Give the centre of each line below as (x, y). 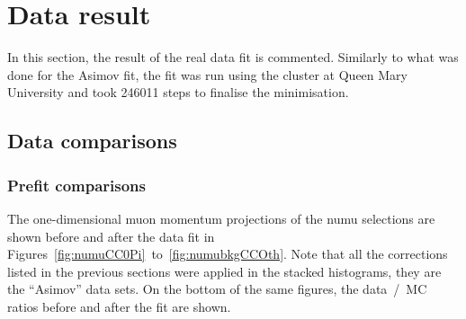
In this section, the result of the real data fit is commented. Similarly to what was (233, 57)
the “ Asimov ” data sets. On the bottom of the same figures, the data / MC (217, 289)
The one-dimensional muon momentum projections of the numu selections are (221, 218)
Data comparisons (92, 141)
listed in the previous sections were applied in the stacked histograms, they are (224, 271)
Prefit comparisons (76, 185)
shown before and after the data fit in (111, 236)
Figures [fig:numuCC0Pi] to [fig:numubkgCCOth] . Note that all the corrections (228, 254)
